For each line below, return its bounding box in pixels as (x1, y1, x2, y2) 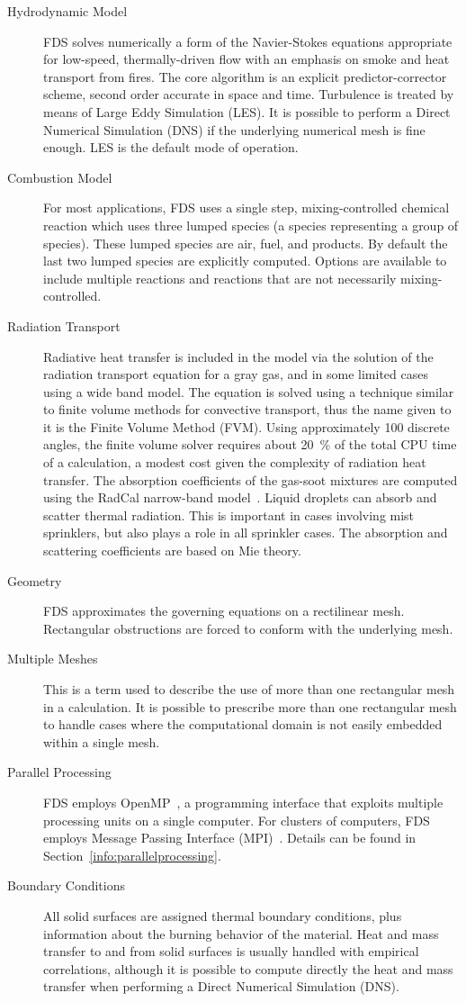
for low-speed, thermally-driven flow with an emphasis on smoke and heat (43, 50, 450, 68)
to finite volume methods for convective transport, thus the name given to (43, 400, 452, 419)
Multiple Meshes (7, 649, 98, 668)
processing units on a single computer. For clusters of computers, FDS (43, 810, 430, 829)
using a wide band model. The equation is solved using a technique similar (43, 382, 454, 401)
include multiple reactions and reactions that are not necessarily (43, 268, 397, 287)
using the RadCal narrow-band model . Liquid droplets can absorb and (43, 488, 437, 507)
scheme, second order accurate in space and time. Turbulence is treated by (43, 85, 454, 104)
